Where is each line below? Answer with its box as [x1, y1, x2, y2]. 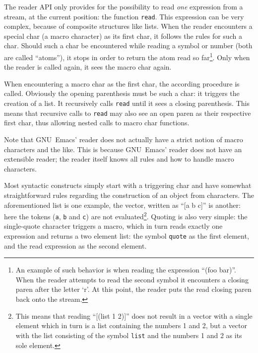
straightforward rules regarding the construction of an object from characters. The [4, 189, 254, 200]
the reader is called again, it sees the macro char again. [4, 62, 172, 72]
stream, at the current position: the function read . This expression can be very [4, 11, 244, 21]
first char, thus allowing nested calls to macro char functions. [4, 117, 190, 128]
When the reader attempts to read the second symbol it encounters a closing [15, 274, 249, 284]
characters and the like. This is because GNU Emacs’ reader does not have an [4, 144, 242, 154]
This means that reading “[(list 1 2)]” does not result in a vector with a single [15, 310, 253, 321]
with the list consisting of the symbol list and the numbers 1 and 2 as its [15, 330, 242, 340]
